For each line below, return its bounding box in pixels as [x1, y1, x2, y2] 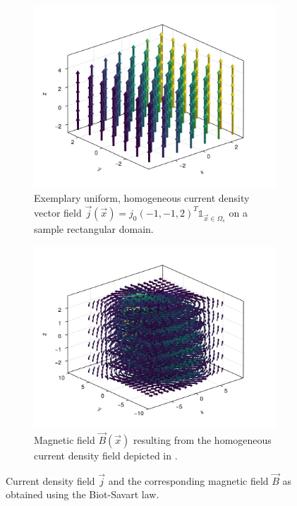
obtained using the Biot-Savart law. [6, 487, 159, 502]
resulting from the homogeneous [133, 433, 272, 447]
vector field [34, 205, 82, 219]
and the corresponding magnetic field [108, 473, 269, 488]
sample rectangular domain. [34, 222, 154, 236]
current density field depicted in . [34, 448, 178, 463]
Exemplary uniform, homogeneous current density [34, 191, 250, 205]
